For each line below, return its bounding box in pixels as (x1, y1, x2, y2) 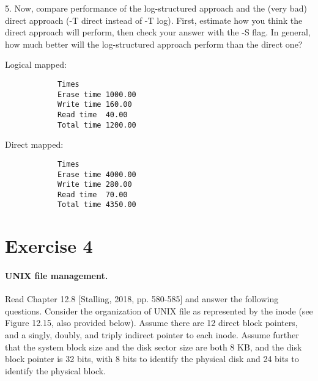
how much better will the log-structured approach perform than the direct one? (5, 37, 303, 50)
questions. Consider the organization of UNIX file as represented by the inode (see (5, 304, 313, 317)
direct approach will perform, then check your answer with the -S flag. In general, (5, 26, 311, 38)
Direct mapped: (5, 138, 64, 151)
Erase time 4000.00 (57, 170, 136, 179)
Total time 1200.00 (57, 120, 136, 129)
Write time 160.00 (57, 100, 132, 109)
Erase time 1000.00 (57, 90, 136, 99)
